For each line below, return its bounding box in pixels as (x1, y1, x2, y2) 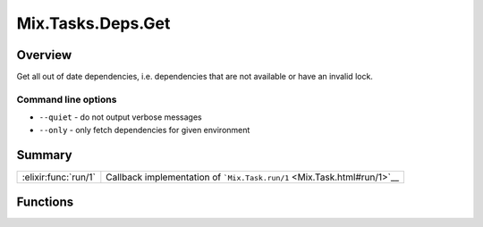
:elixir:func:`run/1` (21, 171, 96, 183)
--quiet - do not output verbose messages (38, 112, 202, 122)
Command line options (16, 93, 117, 105)
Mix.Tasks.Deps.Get (16, 13, 171, 33)
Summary (16, 147, 72, 163)
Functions (16, 194, 74, 209)
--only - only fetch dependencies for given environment (38, 124, 250, 135)
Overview (16, 47, 72, 63)
